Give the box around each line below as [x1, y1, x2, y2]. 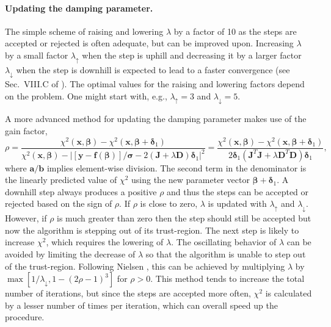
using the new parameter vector [131, 173, 250, 186]
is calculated [265, 287, 312, 300]
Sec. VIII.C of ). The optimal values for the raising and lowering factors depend [5, 77, 305, 90]
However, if [5, 212, 47, 225]
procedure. [5, 311, 45, 323]
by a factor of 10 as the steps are [173, 24, 297, 37]
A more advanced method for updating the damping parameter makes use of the [5, 112, 307, 125]
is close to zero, [140, 197, 198, 210]
